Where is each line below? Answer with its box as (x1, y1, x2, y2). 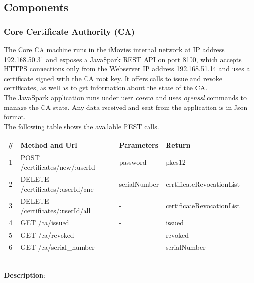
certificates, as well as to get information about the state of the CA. (4, 83, 208, 93)
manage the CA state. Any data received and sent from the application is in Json (4, 102, 248, 112)
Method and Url (21, 139, 77, 150)
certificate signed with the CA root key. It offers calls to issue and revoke (4, 73, 222, 83)
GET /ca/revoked (21, 229, 74, 239)
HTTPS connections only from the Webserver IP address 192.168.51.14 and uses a (4, 64, 250, 74)
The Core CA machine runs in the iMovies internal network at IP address (4, 44, 225, 54)
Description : (4, 270, 45, 280)
